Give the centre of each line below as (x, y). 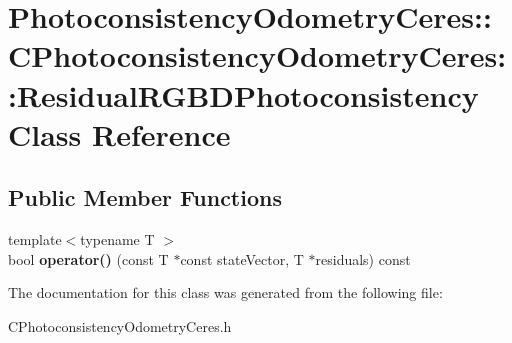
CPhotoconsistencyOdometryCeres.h (120, 325)
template (35, 239)
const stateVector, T (242, 258)
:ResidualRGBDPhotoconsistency (243, 94)
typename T (117, 239)
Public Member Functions (145, 197)
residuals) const (363, 258)
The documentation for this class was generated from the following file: (225, 292)
